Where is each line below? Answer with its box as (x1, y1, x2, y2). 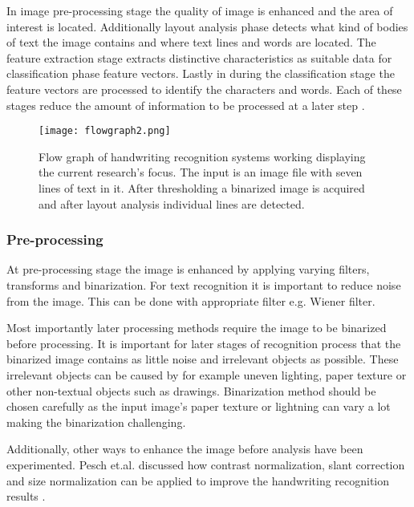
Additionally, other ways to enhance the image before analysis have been (6, 440, 363, 457)
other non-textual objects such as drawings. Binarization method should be (6, 382, 376, 399)
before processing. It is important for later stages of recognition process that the (6, 335, 401, 351)
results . (6, 488, 46, 505)
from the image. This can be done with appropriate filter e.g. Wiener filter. (6, 292, 375, 309)
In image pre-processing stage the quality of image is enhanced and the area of (6, 2, 393, 18)
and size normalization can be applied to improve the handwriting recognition (6, 472, 390, 489)
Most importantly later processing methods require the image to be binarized (6, 319, 387, 336)
